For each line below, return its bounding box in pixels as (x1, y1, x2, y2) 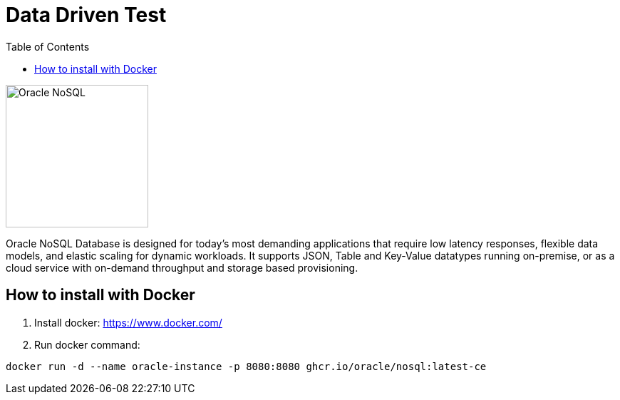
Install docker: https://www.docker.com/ (34, 316, 222, 329)
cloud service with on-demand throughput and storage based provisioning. (6, 261, 358, 274)
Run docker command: (34, 338, 140, 351)
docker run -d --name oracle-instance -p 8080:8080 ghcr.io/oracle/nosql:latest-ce (6, 360, 487, 372)
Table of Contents (6, 40, 90, 53)
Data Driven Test (6, 3, 167, 27)
